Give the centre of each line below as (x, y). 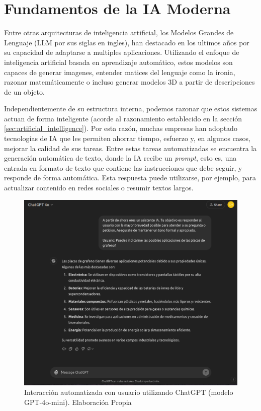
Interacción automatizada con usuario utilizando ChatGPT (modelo (129, 392)
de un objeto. (24, 91)
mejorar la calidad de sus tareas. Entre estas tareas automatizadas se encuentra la (130, 148)
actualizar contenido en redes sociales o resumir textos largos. (99, 188)
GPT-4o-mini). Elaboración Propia (78, 402)
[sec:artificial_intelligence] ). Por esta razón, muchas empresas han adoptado (121, 128)
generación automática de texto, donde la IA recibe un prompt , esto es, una (120, 158)
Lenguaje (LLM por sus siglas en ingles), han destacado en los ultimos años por (127, 42)
